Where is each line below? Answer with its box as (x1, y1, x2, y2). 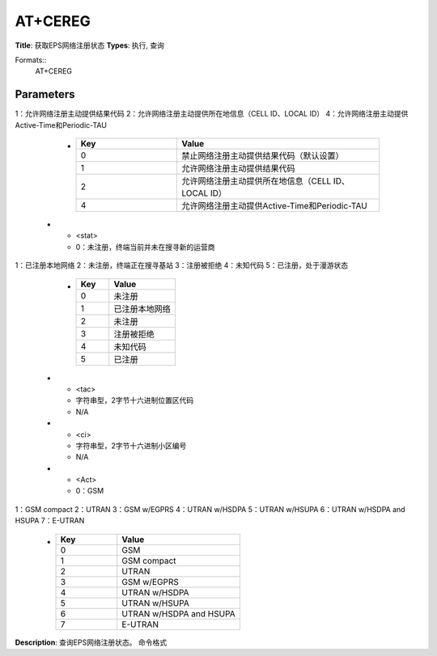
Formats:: (15, 55, 47, 65)
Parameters (15, 87, 75, 101)
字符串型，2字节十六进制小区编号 (75, 441, 187, 451)
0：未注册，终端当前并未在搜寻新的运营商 (75, 242, 215, 252)
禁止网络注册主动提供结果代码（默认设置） (181, 150, 344, 162)
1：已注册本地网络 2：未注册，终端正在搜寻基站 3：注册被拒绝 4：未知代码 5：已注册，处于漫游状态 (15, 260, 348, 270)
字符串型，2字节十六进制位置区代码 (75, 396, 194, 405)
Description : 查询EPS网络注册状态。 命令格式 (15, 637, 168, 647)
